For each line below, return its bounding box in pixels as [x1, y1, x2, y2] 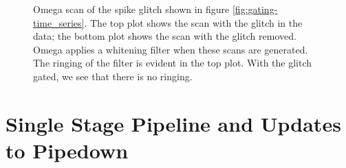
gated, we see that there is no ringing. [33, 69, 193, 83]
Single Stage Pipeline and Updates [6, 109, 341, 137]
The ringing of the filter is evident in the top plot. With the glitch [33, 56, 312, 70]
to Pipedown [6, 136, 129, 164]
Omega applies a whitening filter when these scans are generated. [33, 42, 308, 56]
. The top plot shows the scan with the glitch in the [84, 15, 303, 29]
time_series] [33, 15, 85, 29]
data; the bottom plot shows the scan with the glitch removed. [33, 29, 296, 43]
